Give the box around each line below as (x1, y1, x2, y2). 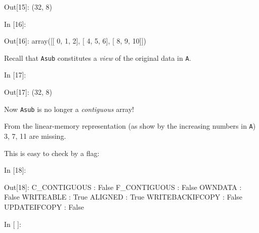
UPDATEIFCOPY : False (4, 201, 84, 212)
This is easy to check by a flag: (4, 147, 100, 158)
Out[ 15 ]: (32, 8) (4, 2, 52, 12)
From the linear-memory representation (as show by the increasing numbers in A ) (4, 121, 256, 131)
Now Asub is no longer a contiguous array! (4, 103, 135, 114)
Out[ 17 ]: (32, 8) (4, 87, 52, 97)
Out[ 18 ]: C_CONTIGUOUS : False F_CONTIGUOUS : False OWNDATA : (4, 181, 242, 192)
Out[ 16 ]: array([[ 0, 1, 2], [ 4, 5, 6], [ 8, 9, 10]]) (4, 35, 146, 46)
